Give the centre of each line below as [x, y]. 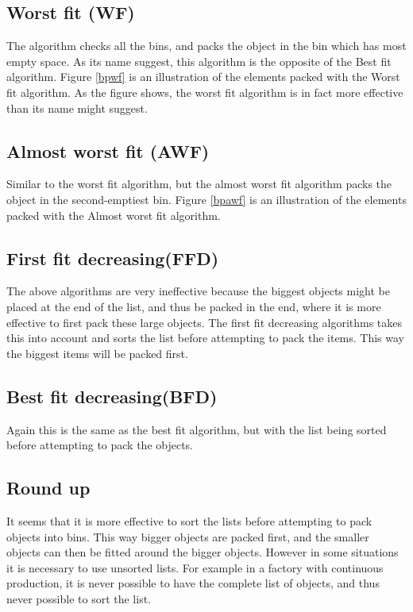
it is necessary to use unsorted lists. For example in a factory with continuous [195, 567]
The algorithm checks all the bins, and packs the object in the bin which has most [206, 46]
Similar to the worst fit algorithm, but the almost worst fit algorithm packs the [199, 184]
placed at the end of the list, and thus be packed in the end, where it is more [194, 306]
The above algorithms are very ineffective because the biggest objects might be [198, 291]
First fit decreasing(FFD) [113, 258]
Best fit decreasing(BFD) [112, 396]
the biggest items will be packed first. [97, 353]
